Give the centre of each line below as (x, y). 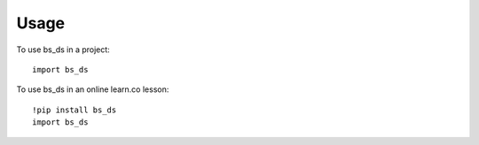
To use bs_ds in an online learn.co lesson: (93, 89)
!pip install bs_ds (75, 110)
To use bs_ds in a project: (63, 50)
